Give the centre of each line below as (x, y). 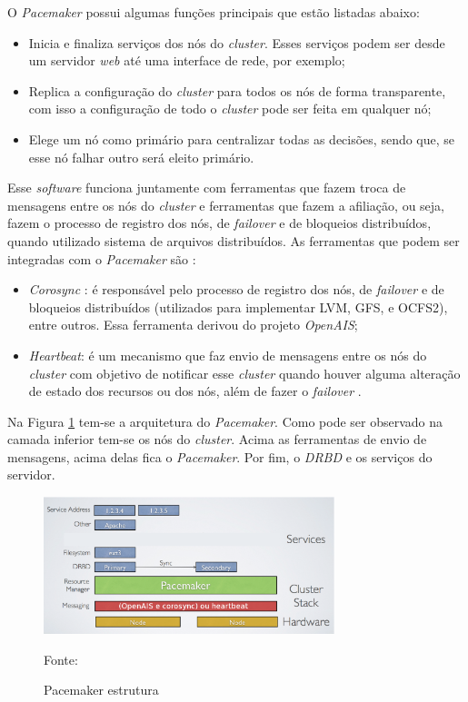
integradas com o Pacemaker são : (102, 258)
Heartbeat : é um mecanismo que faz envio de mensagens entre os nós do (228, 355)
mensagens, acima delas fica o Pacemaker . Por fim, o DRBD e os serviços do (220, 456)
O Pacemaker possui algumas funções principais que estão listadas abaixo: (214, 12)
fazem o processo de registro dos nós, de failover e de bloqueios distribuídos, (219, 223)
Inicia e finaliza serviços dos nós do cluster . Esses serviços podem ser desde (237, 42)
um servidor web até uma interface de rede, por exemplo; (187, 60)
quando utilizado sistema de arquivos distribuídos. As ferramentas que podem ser (234, 240)
